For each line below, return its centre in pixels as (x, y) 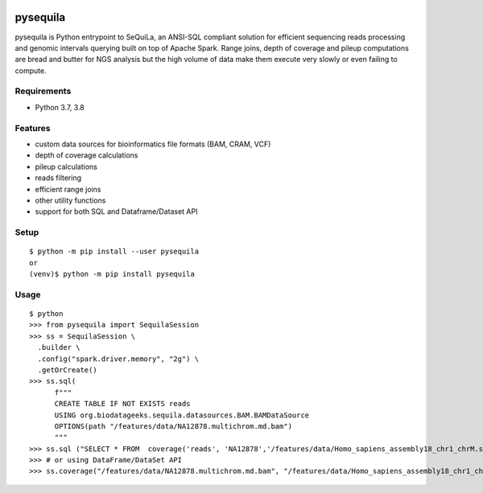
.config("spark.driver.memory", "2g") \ (118, 359)
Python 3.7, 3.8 (60, 107)
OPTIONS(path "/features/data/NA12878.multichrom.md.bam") (173, 426)
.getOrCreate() (67, 370)
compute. (31, 70)
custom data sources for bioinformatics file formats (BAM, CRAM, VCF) (153, 144)
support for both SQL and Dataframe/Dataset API (116, 212)
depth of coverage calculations (87, 155)
